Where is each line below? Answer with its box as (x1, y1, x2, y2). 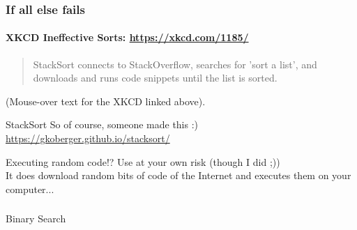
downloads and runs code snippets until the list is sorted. (33, 70, 278, 85)
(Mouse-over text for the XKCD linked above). (6, 93, 206, 108)
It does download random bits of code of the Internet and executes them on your (6, 168, 351, 183)
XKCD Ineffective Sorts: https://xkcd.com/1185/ (6, 30, 249, 45)
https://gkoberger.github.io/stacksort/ (6, 131, 170, 146)
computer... (6, 181, 54, 196)
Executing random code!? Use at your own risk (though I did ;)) (6, 154, 280, 169)
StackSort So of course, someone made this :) (6, 117, 199, 132)
